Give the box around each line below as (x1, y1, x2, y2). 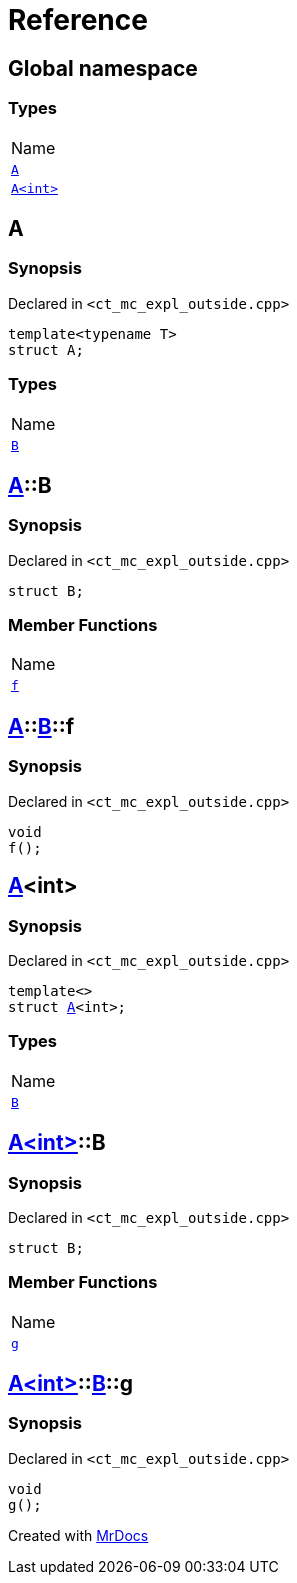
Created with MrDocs (8, 1526, 149, 1544)
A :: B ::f (8, 713, 75, 739)
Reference (8, 3, 148, 37)
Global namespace (8, 55, 198, 81)
